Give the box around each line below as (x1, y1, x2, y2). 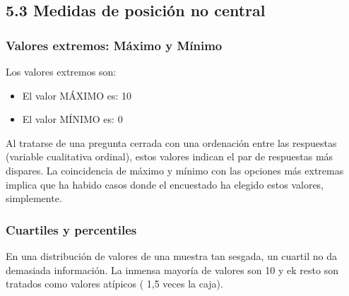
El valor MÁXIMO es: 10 (22, 88, 132, 102)
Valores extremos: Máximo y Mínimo (6, 36, 223, 54)
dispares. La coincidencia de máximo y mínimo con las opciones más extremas (6, 162, 344, 177)
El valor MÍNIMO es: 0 (22, 112, 123, 126)
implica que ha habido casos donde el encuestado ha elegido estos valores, (6, 177, 324, 191)
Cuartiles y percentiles (6, 220, 137, 238)
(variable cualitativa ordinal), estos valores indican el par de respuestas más (6, 149, 333, 164)
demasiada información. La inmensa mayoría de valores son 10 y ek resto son (6, 262, 338, 277)
